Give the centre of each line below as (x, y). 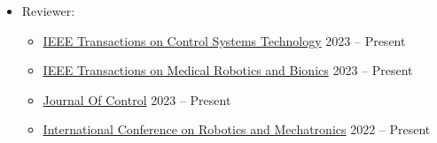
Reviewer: (48, 11)
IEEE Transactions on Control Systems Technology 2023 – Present (224, 40)
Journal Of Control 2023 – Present (137, 99)
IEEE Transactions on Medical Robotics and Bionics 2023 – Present (228, 70)
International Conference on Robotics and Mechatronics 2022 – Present (237, 129)
